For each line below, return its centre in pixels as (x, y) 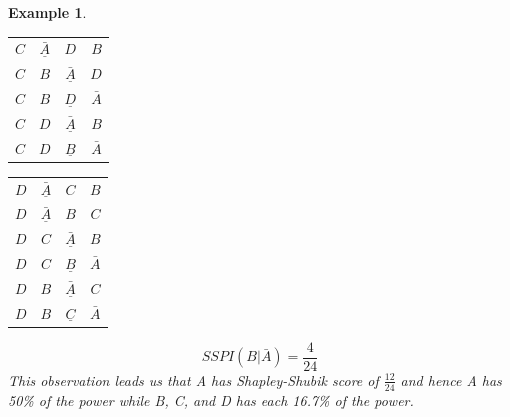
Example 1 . (47, 12)
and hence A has (451, 379)
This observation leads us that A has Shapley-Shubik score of (193, 379)
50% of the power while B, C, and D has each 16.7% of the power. (211, 399)
